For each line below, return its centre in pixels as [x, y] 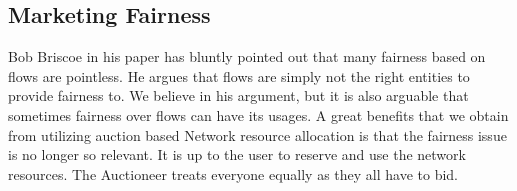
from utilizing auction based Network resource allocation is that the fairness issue [257, 134]
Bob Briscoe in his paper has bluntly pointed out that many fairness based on [247, 56]
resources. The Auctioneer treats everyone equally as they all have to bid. [233, 173]
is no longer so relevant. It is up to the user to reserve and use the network [237, 154]
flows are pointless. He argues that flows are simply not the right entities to [239, 75]
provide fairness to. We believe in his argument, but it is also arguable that [238, 95]
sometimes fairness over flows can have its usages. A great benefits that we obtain [258, 114]
